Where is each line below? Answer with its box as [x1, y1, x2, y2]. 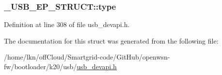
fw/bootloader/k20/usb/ [4, 61, 77, 71]
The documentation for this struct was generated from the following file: [4, 35, 219, 45]
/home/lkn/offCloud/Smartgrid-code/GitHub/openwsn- [4, 52, 170, 62]
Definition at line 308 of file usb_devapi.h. [4, 19, 130, 30]
